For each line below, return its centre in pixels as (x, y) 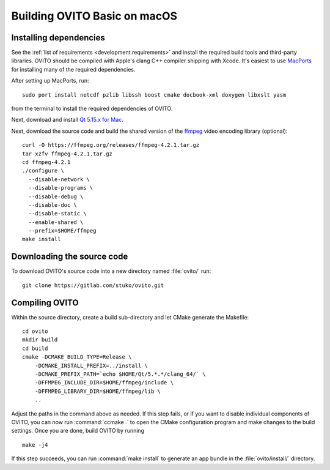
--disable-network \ (59, 179)
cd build (35, 348)
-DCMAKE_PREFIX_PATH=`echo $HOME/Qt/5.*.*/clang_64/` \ (120, 374)
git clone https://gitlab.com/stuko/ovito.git (93, 285)
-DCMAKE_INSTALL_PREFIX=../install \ (91, 365)
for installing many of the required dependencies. (73, 69)
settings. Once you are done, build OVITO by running (78, 431)
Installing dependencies (58, 38)
